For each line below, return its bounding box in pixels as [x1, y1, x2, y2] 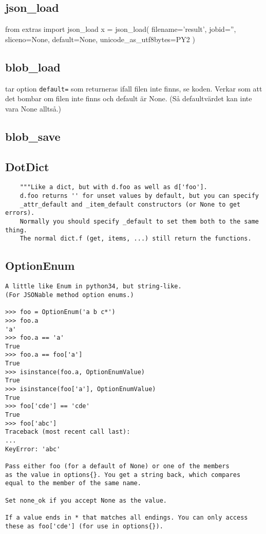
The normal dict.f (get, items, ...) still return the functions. [20, 235, 252, 243]
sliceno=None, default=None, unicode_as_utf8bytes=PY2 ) [5, 33, 195, 44]
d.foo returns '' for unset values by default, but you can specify [20, 192, 259, 200]
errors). [5, 209, 35, 217]
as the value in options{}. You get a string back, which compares [5, 471, 241, 478]
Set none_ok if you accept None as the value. [5, 496, 167, 504]
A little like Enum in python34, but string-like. [5, 283, 182, 290]
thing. [5, 226, 27, 234]
